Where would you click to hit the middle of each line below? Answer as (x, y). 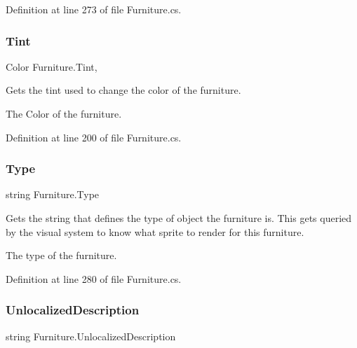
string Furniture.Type (53, 194)
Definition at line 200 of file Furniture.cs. (94, 137)
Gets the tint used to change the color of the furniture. (123, 90)
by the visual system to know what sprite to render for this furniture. (155, 231)
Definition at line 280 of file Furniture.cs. (94, 278)
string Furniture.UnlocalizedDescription (91, 336)
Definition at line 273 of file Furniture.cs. (94, 9)
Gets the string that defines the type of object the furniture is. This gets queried (179, 218)
